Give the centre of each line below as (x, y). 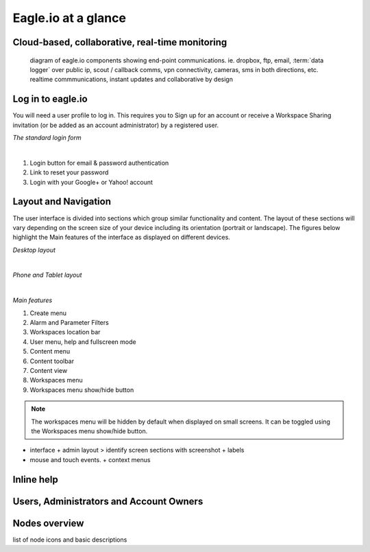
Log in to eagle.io (50, 99)
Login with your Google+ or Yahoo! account (91, 182)
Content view (49, 370)
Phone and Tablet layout (47, 275)
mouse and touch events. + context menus (90, 459)
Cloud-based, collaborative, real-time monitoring (120, 42)
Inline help (35, 480)
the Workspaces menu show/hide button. (89, 431)
